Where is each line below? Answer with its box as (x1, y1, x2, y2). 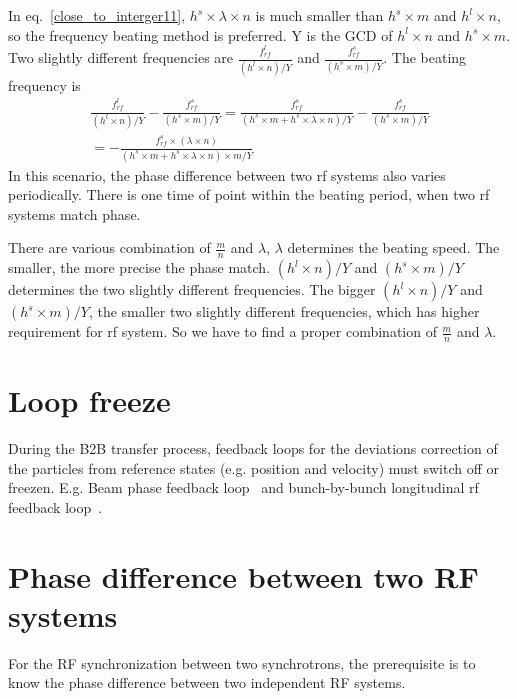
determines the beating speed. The (287, 237, 500, 258)
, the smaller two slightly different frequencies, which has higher (88, 301, 480, 322)
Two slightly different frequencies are (8, 47, 234, 68)
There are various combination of (8, 237, 211, 258)
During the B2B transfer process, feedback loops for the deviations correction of (8, 438, 498, 459)
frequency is (8, 74, 81, 95)
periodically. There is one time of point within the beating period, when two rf (8, 184, 490, 205)
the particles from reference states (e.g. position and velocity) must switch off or (8, 457, 499, 478)
